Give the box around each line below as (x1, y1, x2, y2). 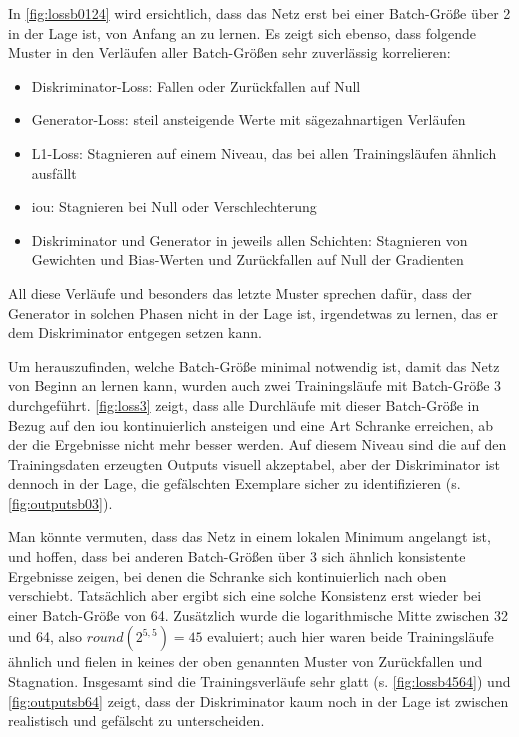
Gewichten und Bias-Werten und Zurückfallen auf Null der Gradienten (31, 249, 464, 270)
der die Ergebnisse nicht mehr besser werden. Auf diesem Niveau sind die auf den (8, 434, 507, 455)
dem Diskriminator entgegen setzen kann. (8, 322, 262, 343)
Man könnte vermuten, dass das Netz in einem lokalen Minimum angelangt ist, (8, 526, 491, 547)
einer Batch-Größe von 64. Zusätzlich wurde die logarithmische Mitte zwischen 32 (8, 604, 508, 625)
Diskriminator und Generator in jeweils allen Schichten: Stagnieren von (31, 229, 468, 250)
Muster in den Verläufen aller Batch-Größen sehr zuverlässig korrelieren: (8, 42, 451, 63)
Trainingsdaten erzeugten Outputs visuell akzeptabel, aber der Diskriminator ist (8, 453, 501, 474)
